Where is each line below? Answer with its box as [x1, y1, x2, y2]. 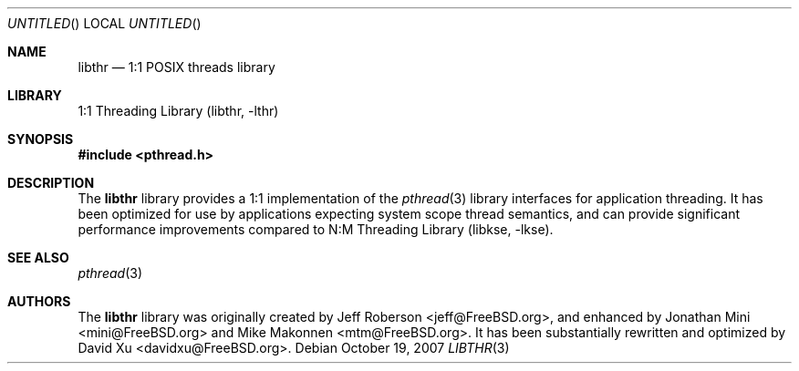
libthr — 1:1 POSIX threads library [78, 59, 275, 75]
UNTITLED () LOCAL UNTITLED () [7, 15, 202, 31]
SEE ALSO [7, 250, 69, 265]
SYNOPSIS [7, 131, 74, 147]
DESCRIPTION [7, 175, 95, 191]
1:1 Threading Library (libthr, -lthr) [78, 103, 279, 119]
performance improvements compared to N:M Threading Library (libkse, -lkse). [78, 222, 554, 237]
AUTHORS [7, 294, 71, 309]
